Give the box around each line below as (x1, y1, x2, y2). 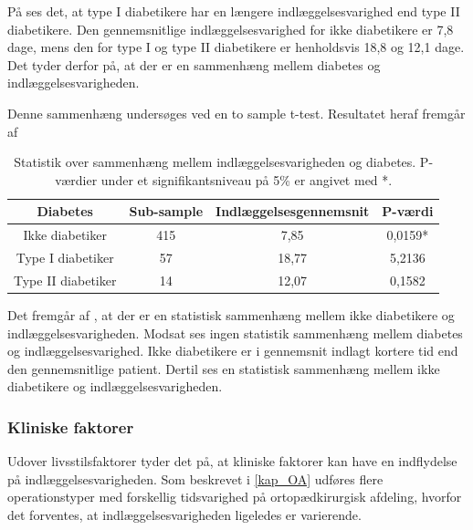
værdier (55, 170, 98, 189)
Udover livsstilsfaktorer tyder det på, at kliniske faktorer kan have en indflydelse (7, 452, 457, 471)
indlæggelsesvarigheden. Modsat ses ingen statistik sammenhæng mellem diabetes (7, 323, 463, 342)
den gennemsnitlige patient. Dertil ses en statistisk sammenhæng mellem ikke (7, 359, 440, 378)
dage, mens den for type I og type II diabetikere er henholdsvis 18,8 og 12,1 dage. (7, 37, 465, 57)
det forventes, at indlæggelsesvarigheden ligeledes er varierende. (7, 504, 362, 524)
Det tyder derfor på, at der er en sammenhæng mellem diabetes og (7, 55, 381, 74)
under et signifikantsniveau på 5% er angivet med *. (100, 170, 393, 189)
